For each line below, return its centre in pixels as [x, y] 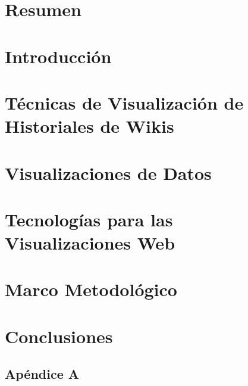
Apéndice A [42, 374]
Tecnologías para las [89, 219]
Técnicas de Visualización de [124, 102]
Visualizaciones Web [90, 243]
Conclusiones [59, 336]
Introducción [58, 56]
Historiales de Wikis [90, 126]
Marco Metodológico [91, 289]
